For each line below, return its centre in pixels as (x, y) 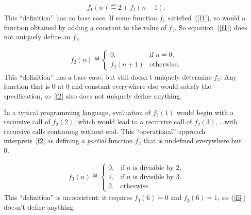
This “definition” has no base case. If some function (81, 18)
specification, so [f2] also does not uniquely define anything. (93, 96)
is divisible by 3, (157, 177)
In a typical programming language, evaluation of (77, 112)
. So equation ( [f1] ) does (211, 27)
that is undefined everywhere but (192, 141)
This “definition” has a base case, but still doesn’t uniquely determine (108, 76)
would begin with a (205, 112)
